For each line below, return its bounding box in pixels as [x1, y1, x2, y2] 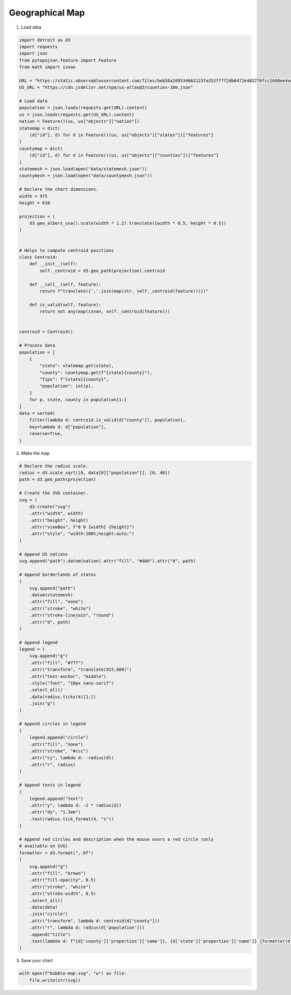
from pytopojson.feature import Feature [19, 57, 116, 63]
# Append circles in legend [19, 721, 86, 727]
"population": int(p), [39, 383, 94, 389]
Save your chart [21, 958, 53, 963]
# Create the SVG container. [19, 490, 89, 496]
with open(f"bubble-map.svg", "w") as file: [19, 971, 127, 976]
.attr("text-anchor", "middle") [29, 673, 107, 679]
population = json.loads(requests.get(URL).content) [19, 105, 147, 111]
